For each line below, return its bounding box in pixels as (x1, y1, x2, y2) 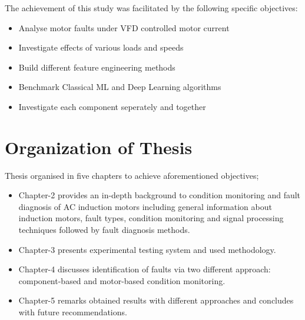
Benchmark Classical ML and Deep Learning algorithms (18, 81, 221, 93)
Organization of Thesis (5, 135, 193, 159)
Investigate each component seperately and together (18, 100, 206, 112)
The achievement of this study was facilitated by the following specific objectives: (5, 2, 298, 14)
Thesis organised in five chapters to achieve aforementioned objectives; (5, 169, 259, 181)
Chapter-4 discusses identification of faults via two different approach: (18, 263, 271, 275)
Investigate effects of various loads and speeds (18, 41, 184, 54)
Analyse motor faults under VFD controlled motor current (18, 21, 230, 34)
